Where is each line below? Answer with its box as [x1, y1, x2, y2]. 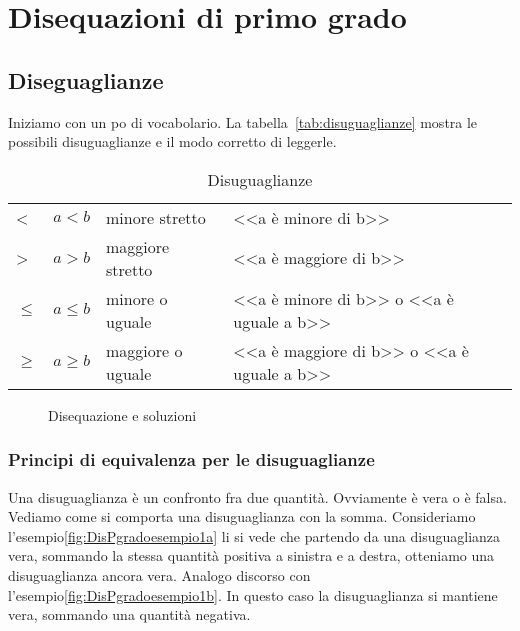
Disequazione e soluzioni [48, 404, 197, 425]
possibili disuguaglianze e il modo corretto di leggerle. [8, 131, 337, 152]
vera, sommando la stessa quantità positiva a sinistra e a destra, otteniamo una [8, 545, 495, 566]
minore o [106, 286, 168, 310]
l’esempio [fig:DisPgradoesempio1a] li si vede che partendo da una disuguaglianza [8, 525, 501, 546]
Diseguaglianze [8, 64, 164, 95]
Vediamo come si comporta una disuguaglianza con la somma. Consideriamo [8, 506, 476, 527]
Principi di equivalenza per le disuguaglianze [8, 447, 375, 472]
